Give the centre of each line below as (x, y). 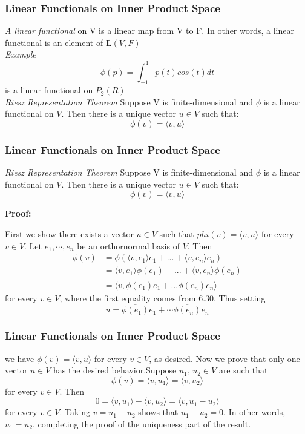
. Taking (75, 412)
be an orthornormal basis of (128, 245)
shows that (158, 412)
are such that (243, 370)
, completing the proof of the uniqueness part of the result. (142, 423)
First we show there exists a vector (69, 234)
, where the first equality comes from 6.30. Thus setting (162, 298)
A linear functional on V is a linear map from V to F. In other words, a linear (149, 31)
